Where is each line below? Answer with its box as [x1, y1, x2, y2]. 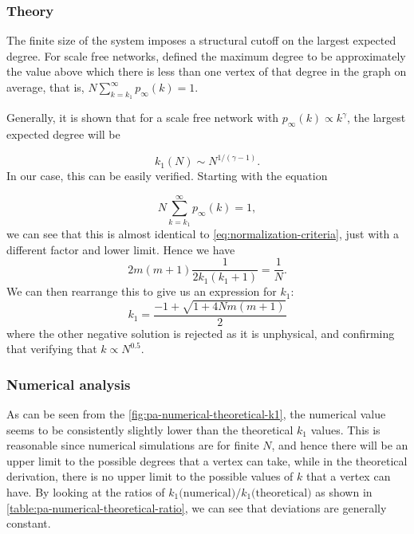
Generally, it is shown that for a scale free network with [6, 109, 279, 126]
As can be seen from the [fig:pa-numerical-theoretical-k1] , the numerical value [6, 406, 386, 422]
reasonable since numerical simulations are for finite [6, 437, 259, 454]
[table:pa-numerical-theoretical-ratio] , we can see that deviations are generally [6, 499, 387, 516]
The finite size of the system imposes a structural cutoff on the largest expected [6, 32, 396, 49]
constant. [6, 515, 51, 532]
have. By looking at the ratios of [6, 484, 165, 501]
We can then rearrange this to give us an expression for [6, 283, 277, 300]
